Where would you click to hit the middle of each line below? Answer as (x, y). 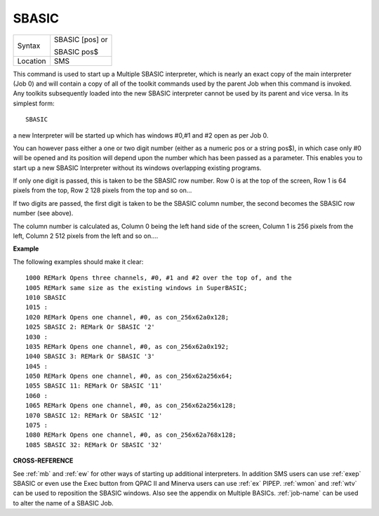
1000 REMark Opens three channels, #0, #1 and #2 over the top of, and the (159, 278)
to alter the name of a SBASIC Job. (63, 503)
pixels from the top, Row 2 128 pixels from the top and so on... (102, 190)
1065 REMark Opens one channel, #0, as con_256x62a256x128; (131, 406)
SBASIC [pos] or (81, 39)
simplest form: (34, 103)
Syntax (29, 46)
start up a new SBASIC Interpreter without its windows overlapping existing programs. (137, 168)
